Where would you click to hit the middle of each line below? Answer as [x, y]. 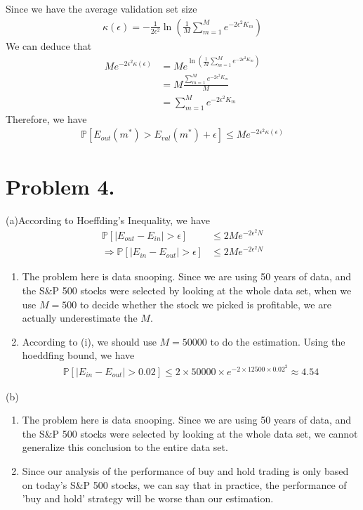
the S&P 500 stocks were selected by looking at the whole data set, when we [187, 290]
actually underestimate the [80, 318]
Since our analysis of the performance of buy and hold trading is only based [185, 471]
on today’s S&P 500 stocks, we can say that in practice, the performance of [184, 484]
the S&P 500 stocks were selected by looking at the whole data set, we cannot [190, 433]
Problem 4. [60, 186]
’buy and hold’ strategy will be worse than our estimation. [148, 498]
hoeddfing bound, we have [78, 355]
